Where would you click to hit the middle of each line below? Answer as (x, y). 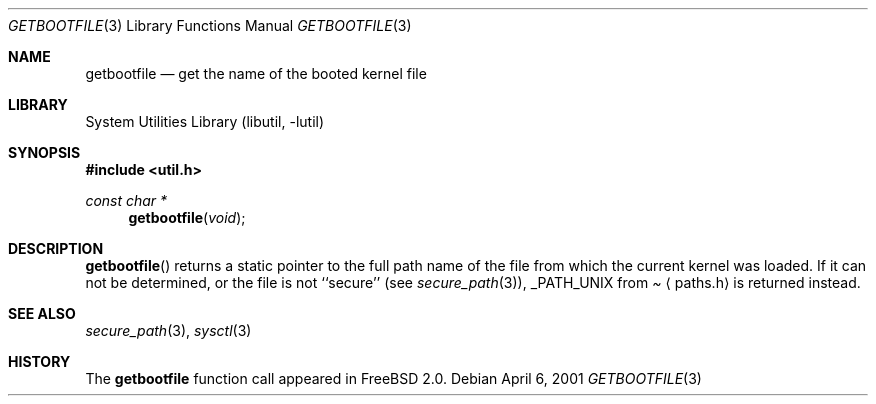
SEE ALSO (42, 313)
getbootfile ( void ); (187, 217)
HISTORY (39, 361)
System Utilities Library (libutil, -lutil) (205, 121)
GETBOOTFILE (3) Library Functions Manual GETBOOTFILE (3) (210, 25)
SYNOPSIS (44, 152)
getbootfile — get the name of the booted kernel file (256, 73)
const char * (126, 200)
